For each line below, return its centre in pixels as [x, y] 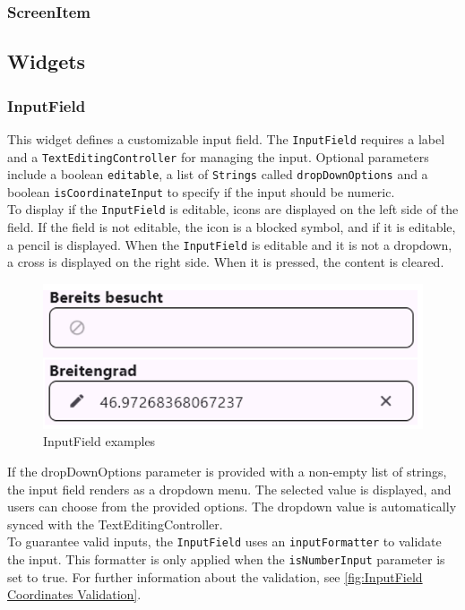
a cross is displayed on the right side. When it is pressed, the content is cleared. [226, 262]
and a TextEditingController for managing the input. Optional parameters [218, 156]
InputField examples [99, 441]
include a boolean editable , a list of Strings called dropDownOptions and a [218, 174]
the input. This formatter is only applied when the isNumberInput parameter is [226, 558]
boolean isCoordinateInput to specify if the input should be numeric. [201, 191]
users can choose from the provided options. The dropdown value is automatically [232, 507]
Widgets [47, 61]
